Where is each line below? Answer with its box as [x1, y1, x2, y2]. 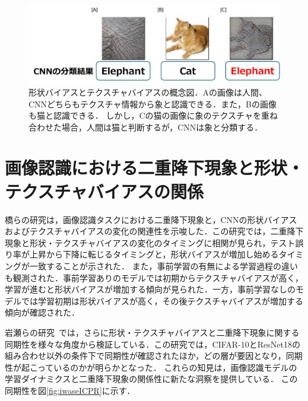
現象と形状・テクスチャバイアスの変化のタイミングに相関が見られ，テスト [5, 236, 296, 249]
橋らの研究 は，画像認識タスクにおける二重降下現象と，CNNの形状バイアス [5, 213, 297, 225]
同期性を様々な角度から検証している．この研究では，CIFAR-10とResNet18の [5, 338, 300, 350]
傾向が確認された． [5, 306, 80, 319]
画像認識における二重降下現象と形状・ [5, 155, 304, 180]
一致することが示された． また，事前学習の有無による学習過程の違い [29, 259, 298, 272]
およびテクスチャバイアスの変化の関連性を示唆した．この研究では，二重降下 [5, 225, 304, 237]
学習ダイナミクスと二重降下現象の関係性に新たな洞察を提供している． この [5, 373, 298, 385]
